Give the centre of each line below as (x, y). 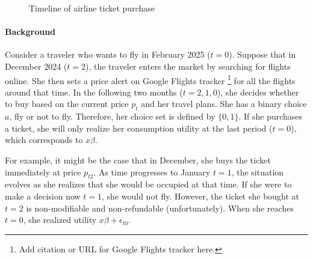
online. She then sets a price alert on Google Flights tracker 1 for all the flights (150, 79)
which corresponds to (44, 140)
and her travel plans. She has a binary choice (224, 104)
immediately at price (43, 172)
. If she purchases (271, 116)
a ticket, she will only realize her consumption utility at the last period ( (139, 128)
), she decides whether (258, 92)
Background (30, 32)
